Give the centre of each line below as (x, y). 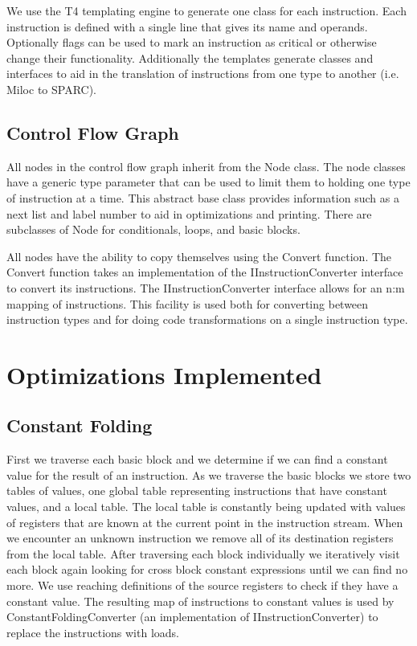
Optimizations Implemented (164, 374)
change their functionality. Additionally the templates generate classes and (190, 57)
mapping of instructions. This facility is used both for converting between (188, 303)
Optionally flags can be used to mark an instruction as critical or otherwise (192, 42)
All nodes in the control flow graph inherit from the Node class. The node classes (206, 166)
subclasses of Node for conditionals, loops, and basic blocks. (153, 229)
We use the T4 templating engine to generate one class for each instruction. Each (206, 10)
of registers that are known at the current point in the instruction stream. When (205, 522)
